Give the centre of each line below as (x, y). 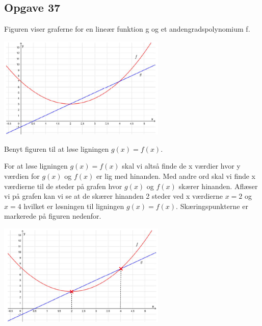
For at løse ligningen (36, 166)
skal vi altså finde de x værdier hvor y (181, 166)
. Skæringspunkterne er (212, 206)
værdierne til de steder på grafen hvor (63, 186)
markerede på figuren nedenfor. (53, 216)
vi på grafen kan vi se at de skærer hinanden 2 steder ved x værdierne (114, 196)
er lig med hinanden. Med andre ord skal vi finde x (176, 176)
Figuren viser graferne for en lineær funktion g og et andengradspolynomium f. (127, 29)
